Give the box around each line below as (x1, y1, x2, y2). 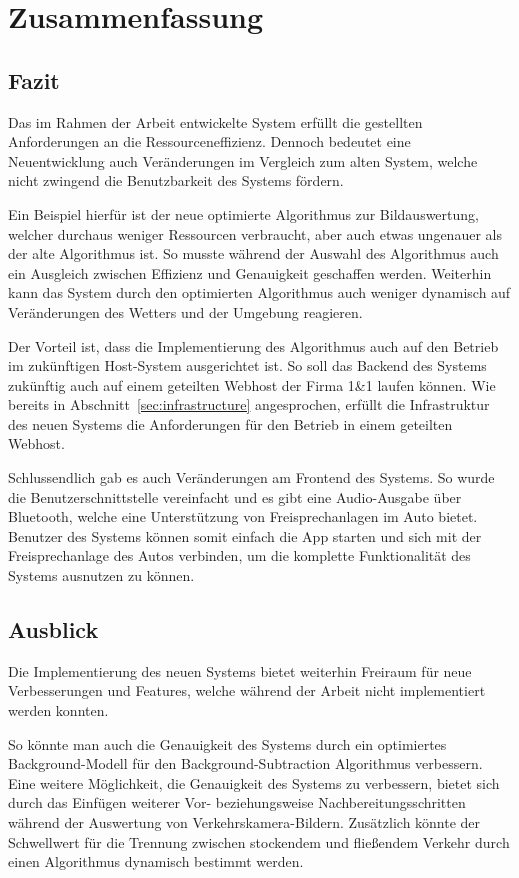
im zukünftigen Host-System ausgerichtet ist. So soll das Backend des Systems (8, 355, 487, 376)
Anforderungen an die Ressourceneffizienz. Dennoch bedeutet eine (8, 131, 411, 152)
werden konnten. (8, 700, 109, 721)
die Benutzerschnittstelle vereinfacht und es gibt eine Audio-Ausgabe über (8, 486, 462, 507)
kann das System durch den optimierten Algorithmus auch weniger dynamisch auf (8, 282, 511, 303)
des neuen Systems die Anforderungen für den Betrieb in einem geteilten (8, 413, 453, 434)
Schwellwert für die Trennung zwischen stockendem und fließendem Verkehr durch (8, 831, 510, 852)
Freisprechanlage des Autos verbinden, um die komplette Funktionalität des (8, 545, 471, 566)
